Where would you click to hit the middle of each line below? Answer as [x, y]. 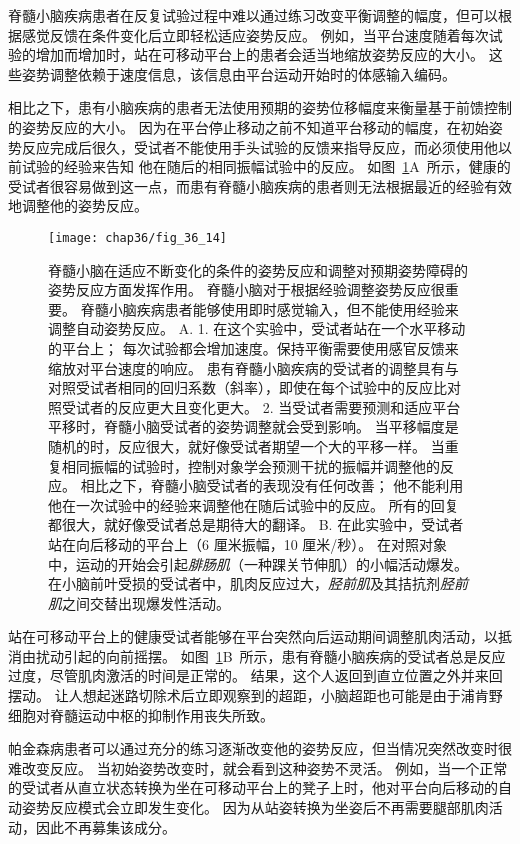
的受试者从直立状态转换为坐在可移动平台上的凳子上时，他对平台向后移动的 [253, 787]
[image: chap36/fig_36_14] [137, 237]
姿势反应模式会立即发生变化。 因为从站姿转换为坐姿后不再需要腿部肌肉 [255, 807]
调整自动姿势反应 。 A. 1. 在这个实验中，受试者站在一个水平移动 [257, 328]
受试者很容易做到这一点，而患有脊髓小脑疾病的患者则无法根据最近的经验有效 [260, 185]
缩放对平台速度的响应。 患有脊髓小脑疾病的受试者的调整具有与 [253, 367]
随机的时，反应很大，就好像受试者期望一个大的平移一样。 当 [246, 445]
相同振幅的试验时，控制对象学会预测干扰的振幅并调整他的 [250, 465]
